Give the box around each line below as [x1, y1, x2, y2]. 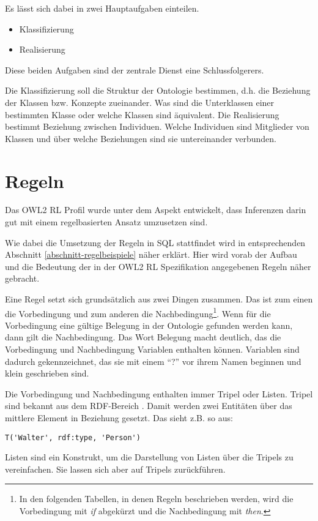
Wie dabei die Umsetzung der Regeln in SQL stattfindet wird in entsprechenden [5, 236, 306, 249]
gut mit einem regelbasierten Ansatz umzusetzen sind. [5, 216, 208, 228]
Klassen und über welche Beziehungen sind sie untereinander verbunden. [5, 132, 277, 144]
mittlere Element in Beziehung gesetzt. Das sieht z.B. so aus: [5, 411, 233, 424]
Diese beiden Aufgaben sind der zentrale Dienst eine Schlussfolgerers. [5, 63, 264, 76]
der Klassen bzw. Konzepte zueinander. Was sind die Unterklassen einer [5, 96, 275, 108]
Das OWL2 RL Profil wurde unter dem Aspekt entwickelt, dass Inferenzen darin [5, 203, 306, 216]
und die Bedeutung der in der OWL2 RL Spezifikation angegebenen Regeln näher [5, 260, 311, 272]
